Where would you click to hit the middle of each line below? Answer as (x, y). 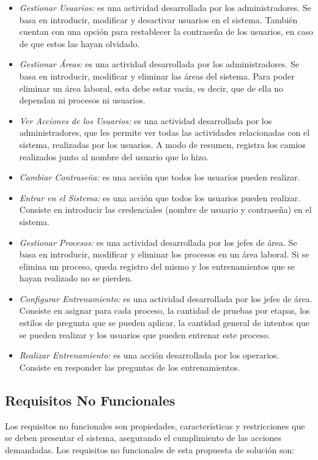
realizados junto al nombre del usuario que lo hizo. (114, 156)
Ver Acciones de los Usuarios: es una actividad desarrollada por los (146, 120)
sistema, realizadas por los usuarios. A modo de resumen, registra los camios (162, 144)
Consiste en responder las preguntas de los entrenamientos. (130, 367)
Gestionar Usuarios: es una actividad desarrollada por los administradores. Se (165, 7)
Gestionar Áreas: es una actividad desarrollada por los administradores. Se (159, 64)
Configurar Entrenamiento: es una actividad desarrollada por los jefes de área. (166, 298)
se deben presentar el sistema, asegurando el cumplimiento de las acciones (143, 438)
